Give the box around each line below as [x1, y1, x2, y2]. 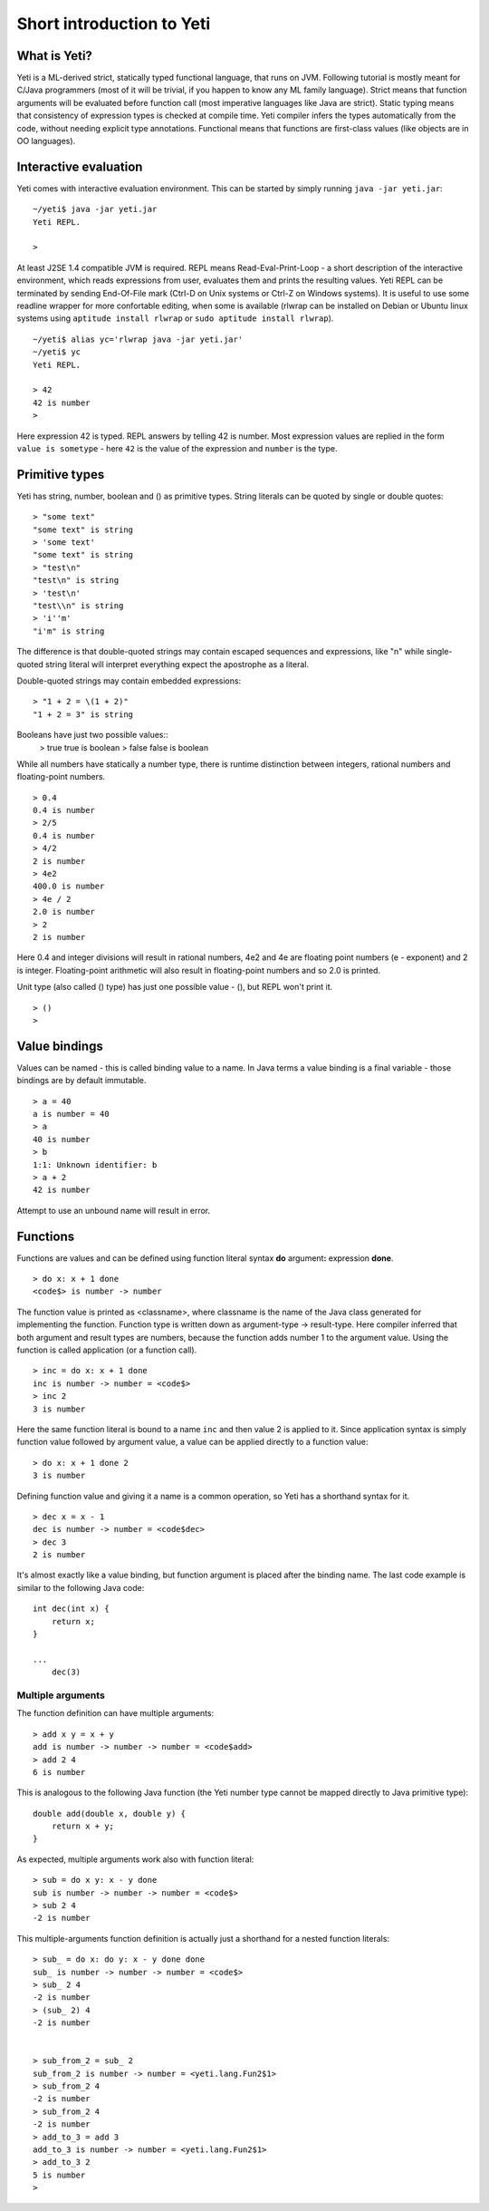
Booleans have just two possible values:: [16, 730, 168, 741]
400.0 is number [33, 881, 105, 892]
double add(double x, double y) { [33, 1809, 186, 1818]
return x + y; [51, 1821, 115, 1831]
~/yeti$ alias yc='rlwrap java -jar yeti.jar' [33, 334, 244, 344]
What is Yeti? [16, 48, 92, 63]
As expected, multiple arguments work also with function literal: [16, 1854, 254, 1865]
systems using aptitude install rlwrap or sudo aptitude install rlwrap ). [16, 313, 334, 324]
